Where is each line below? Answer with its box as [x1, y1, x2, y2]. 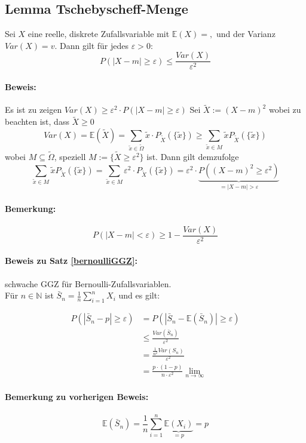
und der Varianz [216, 27, 276, 40]
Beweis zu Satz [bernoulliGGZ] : [5, 254, 137, 267]
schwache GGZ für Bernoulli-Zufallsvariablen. [5, 277, 172, 290]
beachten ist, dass [5, 115, 69, 128]
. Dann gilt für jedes [54, 39, 129, 51]
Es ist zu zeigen [5, 103, 62, 116]
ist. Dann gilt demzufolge [146, 150, 239, 162]
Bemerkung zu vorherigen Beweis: [5, 390, 149, 403]
